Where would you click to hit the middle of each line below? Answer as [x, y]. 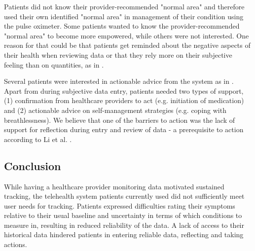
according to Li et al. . [38, 139]
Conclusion [33, 165]
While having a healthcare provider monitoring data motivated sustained [114, 186]
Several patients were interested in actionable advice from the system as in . [119, 81]
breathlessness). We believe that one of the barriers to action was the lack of [120, 120]
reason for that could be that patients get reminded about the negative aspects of [127, 45]
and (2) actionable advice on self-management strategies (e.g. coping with [115, 110]
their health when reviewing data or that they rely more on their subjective [118, 54]
